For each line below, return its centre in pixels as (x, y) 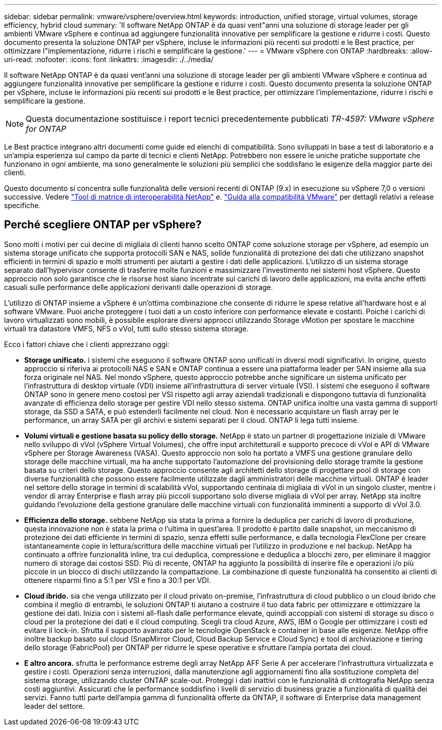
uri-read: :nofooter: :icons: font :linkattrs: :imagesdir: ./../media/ (109, 59)
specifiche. (22, 205)
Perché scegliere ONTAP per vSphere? (103, 225)
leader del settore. (54, 706)
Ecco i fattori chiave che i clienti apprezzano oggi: (87, 344)
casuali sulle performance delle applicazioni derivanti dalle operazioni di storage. (139, 287)
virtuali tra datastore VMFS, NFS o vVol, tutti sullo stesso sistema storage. (126, 328)
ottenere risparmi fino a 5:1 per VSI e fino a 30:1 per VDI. (118, 580)
